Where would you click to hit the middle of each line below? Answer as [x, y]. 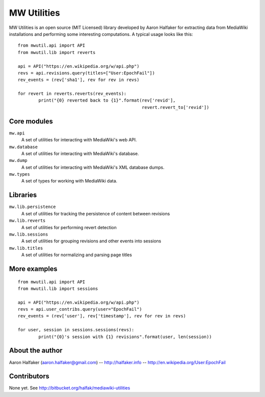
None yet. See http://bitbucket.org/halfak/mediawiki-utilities [69, 388]
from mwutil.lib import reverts [57, 52]
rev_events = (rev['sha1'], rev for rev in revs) [79, 80]
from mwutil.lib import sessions [58, 289]
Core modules [31, 121]
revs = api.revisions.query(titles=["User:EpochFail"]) [86, 73]
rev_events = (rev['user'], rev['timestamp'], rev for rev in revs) [102, 316]
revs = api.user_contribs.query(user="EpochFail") [80, 309]
